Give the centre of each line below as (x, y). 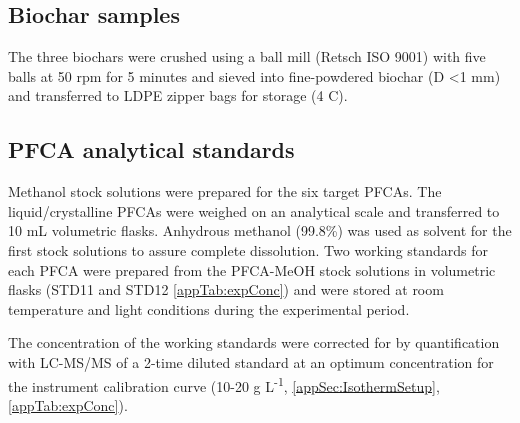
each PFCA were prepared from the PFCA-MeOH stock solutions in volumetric (252, 269)
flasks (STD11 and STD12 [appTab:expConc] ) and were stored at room (226, 289)
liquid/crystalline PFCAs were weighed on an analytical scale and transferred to (254, 210)
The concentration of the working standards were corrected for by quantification (254, 342)
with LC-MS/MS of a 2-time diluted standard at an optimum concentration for (251, 361)
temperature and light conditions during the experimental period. (209, 308)
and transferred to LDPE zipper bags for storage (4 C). (178, 95)
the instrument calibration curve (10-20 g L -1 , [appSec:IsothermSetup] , (224, 384)
